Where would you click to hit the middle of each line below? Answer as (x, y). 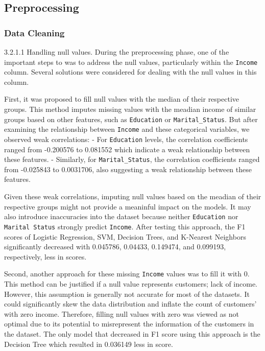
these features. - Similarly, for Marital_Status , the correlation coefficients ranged (132, 159)
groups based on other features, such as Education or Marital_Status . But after (131, 119)
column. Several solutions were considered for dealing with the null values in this (130, 72)
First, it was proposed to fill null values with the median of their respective (122, 99)
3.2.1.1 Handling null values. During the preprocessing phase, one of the (117, 52)
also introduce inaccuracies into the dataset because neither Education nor (121, 216)
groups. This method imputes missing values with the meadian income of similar (130, 109)
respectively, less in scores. (45, 256)
